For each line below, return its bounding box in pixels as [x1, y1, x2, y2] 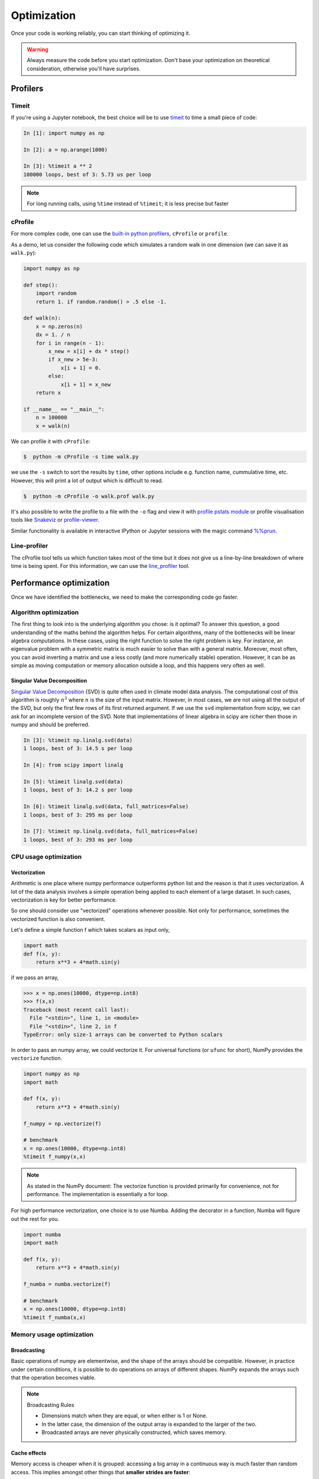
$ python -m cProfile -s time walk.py [23, 453, 139, 460]
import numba [23, 1231, 61, 1238]
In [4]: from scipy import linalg [23, 762, 123, 768]
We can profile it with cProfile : [11, 438, 91, 445]
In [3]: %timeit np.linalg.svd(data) [23, 737, 133, 744]
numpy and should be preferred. [11, 721, 90, 728]
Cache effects [11, 1449, 47, 1457]
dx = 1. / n [35, 331, 71, 338]
